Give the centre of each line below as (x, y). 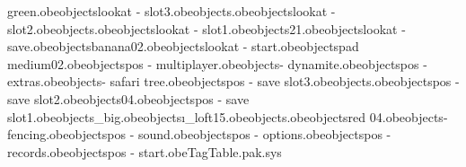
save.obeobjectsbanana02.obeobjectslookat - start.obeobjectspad (183, 46)
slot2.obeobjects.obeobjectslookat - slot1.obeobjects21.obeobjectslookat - (207, 28)
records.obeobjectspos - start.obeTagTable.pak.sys (145, 151)
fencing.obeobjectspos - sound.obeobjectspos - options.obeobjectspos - (199, 134)
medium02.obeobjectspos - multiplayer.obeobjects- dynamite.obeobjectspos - (217, 63)
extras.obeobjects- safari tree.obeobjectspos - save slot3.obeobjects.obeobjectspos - (233, 81)
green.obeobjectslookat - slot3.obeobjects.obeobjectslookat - (171, 11)
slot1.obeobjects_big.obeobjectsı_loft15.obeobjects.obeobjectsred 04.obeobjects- (228, 116)
